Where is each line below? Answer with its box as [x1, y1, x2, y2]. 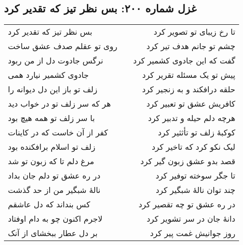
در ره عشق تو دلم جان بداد [8, 170, 101, 182]
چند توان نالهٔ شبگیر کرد [155, 184, 236, 196]
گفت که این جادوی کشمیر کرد [133, 55, 236, 66]
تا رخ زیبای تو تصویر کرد [153, 26, 236, 38]
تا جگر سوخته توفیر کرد [155, 170, 236, 182]
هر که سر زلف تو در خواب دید [8, 98, 111, 110]
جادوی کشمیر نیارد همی [8, 69, 89, 81]
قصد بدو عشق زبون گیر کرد [140, 155, 236, 167]
